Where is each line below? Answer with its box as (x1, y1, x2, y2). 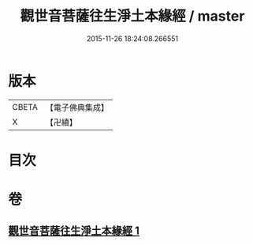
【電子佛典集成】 (45, 102, 109, 113)
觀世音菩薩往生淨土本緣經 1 (8, 224, 140, 238)
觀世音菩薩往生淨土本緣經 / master (20, 7, 245, 25)
